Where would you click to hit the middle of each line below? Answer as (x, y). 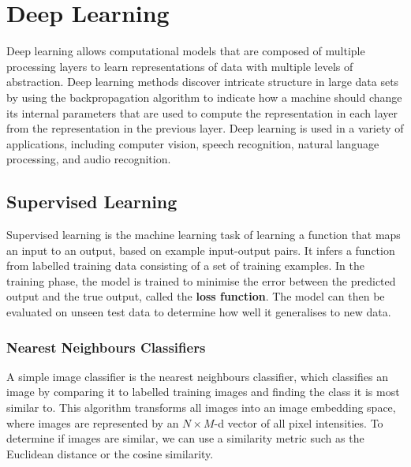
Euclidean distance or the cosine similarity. (110, 453)
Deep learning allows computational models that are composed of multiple (186, 51)
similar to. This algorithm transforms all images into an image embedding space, (201, 407)
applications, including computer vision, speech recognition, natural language (193, 143)
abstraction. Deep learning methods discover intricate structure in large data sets (203, 82)
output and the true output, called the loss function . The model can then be (196, 296)
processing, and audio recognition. (89, 159)
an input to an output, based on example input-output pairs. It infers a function (201, 250)
